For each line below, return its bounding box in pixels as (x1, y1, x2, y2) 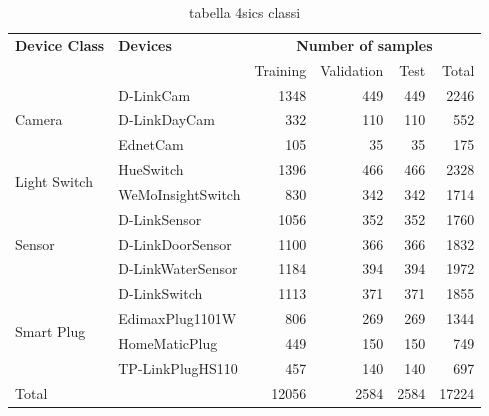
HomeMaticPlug (118, 332, 218, 353)
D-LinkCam (118, 84, 191, 105)
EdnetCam (118, 134, 184, 155)
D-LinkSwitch (118, 283, 203, 304)
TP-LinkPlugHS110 (118, 357, 238, 378)
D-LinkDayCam (118, 109, 215, 130)
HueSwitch (118, 159, 184, 180)
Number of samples (296, 34, 433, 55)
